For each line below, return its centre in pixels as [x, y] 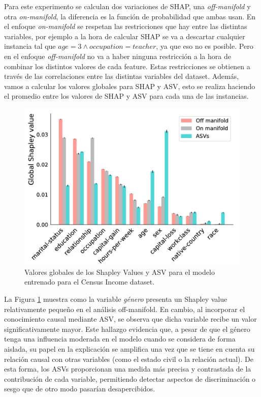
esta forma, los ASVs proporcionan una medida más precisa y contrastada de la [128, 369]
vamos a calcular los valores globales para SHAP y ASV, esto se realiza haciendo [130, 86]
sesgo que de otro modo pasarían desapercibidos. [80, 389]
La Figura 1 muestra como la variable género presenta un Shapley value [116, 299]
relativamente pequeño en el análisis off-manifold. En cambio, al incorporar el [125, 309]
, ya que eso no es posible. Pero [205, 46]
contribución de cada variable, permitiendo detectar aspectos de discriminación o [130, 378]
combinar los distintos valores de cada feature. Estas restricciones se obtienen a [127, 66]
